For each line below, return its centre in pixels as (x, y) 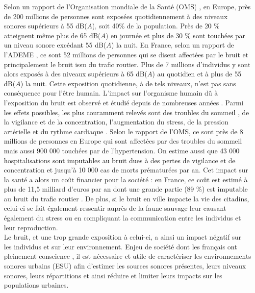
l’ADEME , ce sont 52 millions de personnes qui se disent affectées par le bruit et (126, 54)
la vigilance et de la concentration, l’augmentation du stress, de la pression (116, 122)
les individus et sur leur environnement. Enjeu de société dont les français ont (121, 246)
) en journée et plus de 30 (144, 35)
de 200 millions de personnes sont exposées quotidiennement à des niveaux (116, 16)
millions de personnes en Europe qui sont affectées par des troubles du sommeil (123, 141)
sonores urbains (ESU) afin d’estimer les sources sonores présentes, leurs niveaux (125, 266)
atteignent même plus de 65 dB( (52, 35)
